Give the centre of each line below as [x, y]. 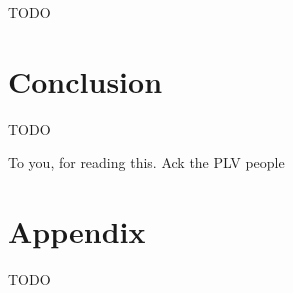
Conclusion [85, 80]
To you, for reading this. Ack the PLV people [146, 162]
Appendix [77, 231]
